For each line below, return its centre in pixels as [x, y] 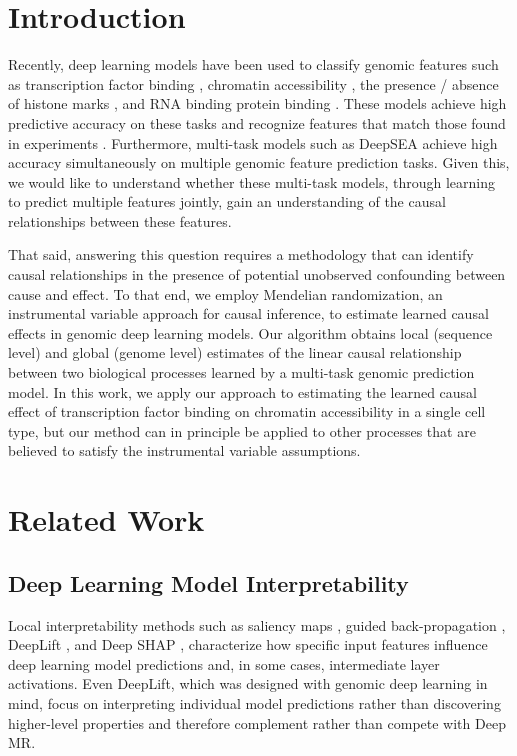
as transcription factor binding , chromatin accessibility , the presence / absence [253, 83]
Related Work [106, 519]
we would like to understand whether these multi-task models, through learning [251, 181]
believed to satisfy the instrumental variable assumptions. [184, 450]
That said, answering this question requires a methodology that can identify [241, 254]
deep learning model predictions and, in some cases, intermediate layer [224, 663]
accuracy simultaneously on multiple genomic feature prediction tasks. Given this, [259, 162]
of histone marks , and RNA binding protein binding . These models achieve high [257, 103]
